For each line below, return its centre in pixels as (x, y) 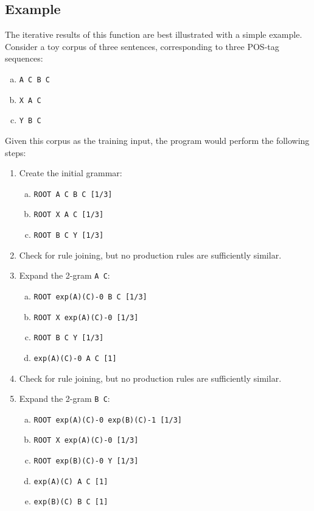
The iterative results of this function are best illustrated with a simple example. (154, 34)
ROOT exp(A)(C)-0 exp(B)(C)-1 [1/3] (108, 420)
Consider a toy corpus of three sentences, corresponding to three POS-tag (142, 46)
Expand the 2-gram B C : (65, 398)
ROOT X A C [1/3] (69, 215)
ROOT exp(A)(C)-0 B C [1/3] (90, 297)
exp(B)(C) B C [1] (71, 502)
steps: (16, 152)
